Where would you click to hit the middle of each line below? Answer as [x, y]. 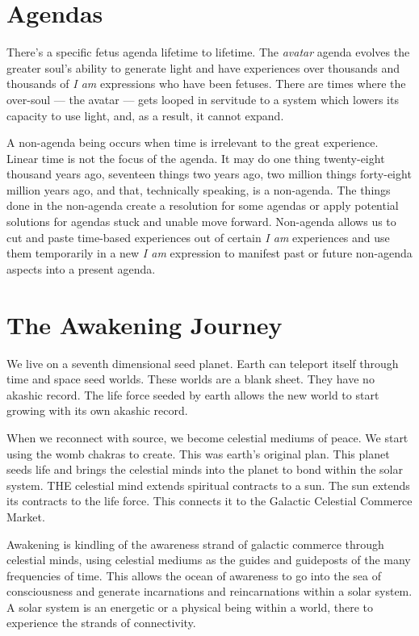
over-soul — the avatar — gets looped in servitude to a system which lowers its [203, 99]
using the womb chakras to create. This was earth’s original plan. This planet [198, 453]
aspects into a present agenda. [81, 268]
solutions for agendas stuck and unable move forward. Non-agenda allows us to [201, 222]
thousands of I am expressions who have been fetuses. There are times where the [206, 84]
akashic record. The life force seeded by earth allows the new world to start [193, 394]
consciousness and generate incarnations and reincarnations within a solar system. [209, 591]
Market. [26, 516]
